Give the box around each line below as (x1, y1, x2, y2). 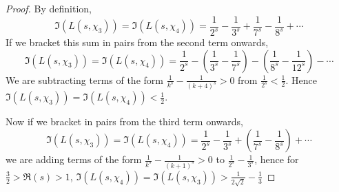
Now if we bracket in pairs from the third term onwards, (6, 114, 243, 129)
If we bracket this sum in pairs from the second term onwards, (6, 35, 269, 49)
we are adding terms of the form (6, 152, 142, 167)
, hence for (254, 152, 299, 167)
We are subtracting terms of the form (6, 72, 163, 87)
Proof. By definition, (6, 1, 92, 15)
